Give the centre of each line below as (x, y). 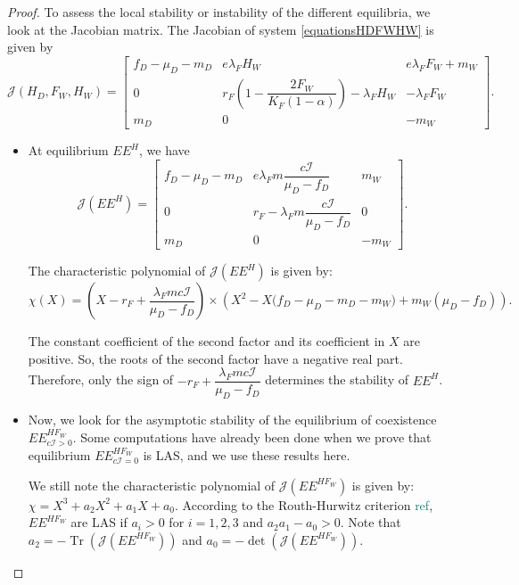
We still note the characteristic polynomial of (152, 485)
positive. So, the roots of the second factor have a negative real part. (215, 358)
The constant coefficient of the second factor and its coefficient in (206, 341)
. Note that (371, 522)
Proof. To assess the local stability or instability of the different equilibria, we (219, 12)
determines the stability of (337, 379)
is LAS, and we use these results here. (247, 455)
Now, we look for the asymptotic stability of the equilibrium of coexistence (232, 420)
